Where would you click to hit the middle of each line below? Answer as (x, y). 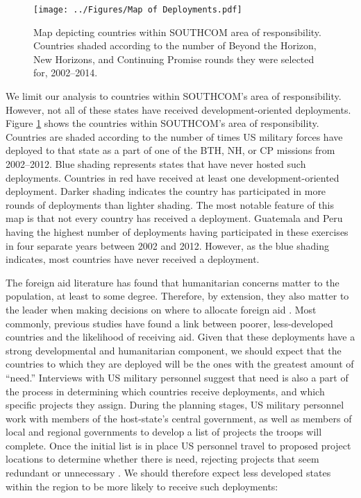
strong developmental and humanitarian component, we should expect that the (174, 350)
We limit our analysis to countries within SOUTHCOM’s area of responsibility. (174, 96)
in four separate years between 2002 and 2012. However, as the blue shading (167, 245)
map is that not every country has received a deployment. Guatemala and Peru (174, 218)
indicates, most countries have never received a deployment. (133, 259)
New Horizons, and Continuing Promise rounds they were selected (174, 59)
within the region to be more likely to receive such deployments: (142, 486)
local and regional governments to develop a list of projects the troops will (164, 432)
